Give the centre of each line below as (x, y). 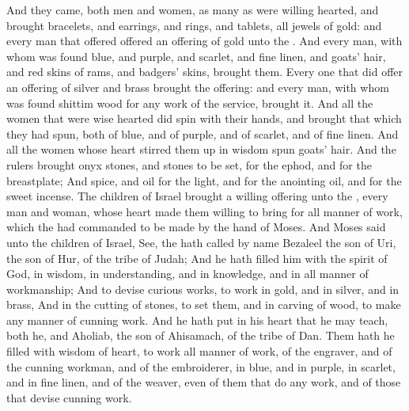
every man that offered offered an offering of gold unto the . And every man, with (204, 41)
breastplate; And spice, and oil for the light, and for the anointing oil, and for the (204, 180)
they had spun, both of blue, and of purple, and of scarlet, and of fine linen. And (203, 133)
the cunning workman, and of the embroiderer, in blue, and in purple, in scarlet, (201, 366)
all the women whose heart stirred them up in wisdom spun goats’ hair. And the (201, 149)
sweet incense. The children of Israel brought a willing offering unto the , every (197, 196)
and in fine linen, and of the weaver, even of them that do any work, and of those (204, 382)
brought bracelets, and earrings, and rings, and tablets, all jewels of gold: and (194, 25)
